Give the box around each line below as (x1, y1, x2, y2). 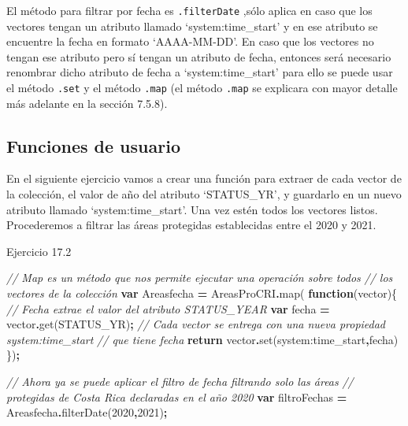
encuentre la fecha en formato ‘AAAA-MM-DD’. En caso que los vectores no (6, 33, 374, 50)
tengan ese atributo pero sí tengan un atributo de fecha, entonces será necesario (6, 48, 391, 65)
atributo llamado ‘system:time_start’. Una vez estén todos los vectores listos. (6, 201, 378, 217)
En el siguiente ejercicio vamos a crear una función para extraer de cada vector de (6, 170, 402, 187)
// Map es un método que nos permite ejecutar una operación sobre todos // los (6, 269, 393, 286)
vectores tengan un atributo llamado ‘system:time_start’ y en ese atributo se (6, 17, 378, 34)
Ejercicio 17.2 (6, 243, 72, 259)
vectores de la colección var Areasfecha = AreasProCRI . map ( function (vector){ (6, 285, 398, 302)
